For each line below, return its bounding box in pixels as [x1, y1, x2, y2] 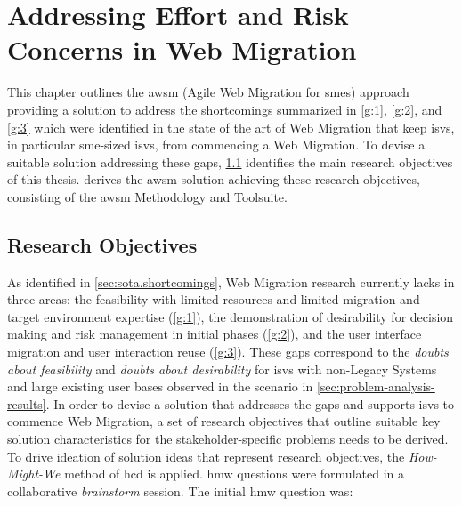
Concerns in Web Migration [7, 31, 357, 68]
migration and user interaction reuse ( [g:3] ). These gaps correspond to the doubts [7, 342, 449, 361]
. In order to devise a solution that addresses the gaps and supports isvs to [45, 394, 455, 413]
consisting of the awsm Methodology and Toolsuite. [7, 187, 288, 205]
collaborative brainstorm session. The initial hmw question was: [7, 481, 353, 500]
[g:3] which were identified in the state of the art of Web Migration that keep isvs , [7, 117, 455, 136]
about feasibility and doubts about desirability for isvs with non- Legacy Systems [7, 359, 437, 378]
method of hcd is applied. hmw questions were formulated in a [64, 464, 404, 483]
